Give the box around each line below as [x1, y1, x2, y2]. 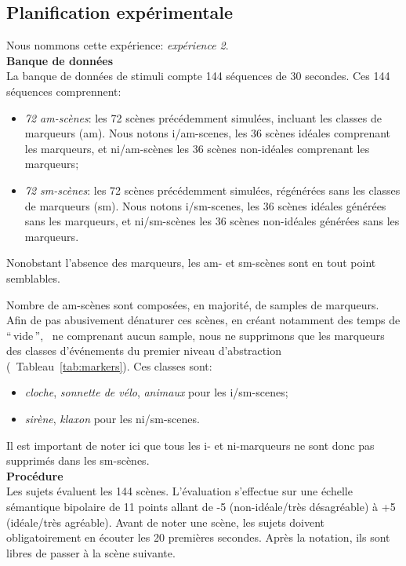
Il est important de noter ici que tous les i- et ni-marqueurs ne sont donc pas [6, 436, 375, 453]
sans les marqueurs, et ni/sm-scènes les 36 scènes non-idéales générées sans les [24, 213, 400, 229]
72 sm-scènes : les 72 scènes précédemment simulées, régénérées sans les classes [24, 181, 401, 198]
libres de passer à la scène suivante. [6, 544, 176, 561]
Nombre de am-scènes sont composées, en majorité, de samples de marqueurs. [6, 296, 379, 312]
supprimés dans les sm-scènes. [6, 452, 150, 469]
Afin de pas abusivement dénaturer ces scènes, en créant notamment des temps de [6, 312, 401, 328]
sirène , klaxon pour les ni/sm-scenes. [24, 411, 200, 427]
